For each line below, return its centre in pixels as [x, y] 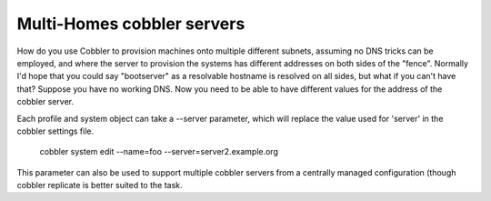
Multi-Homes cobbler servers [131, 24]
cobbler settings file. [55, 131]
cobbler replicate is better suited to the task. [100, 186]
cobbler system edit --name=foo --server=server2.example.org [159, 152]
